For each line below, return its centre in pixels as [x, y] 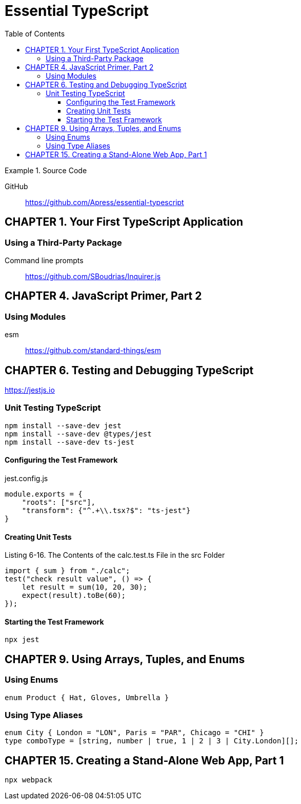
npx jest [22, 640]
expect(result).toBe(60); [74, 596]
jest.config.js [26, 478]
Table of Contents [35, 33]
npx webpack [28, 780]
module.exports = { [44, 494]
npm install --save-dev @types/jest [78, 434]
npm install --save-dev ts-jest [69, 442]
